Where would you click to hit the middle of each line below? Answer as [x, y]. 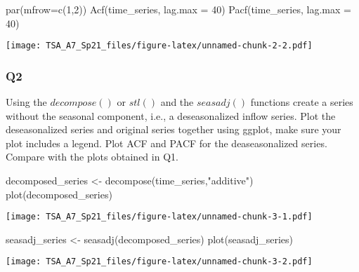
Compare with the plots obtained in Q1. [92, 157]
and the [177, 102]
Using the [26, 102]
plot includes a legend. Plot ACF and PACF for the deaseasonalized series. [167, 143]
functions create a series [302, 102]
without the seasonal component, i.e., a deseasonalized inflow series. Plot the [171, 115]
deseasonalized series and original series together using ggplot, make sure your [174, 129]
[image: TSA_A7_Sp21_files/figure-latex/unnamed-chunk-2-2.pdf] [159, 46]
